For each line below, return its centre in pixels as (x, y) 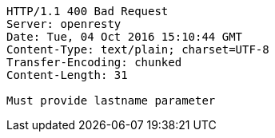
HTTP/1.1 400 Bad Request (88, 11)
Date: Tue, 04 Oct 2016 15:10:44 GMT (125, 37)
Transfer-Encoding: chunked (94, 62)
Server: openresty (64, 24)
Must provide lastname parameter (111, 101)
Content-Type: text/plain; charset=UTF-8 (138, 49)
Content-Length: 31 (67, 75)
